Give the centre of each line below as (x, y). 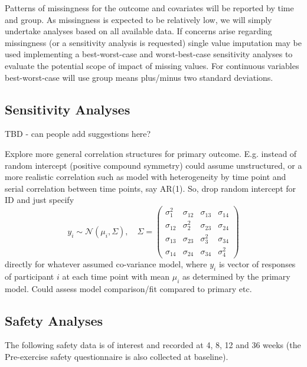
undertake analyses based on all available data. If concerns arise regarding (138, 31)
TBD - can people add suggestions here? (78, 134)
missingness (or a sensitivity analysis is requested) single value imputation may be (153, 42)
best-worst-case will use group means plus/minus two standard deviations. (139, 77)
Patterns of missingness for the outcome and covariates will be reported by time (149, 8)
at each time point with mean (116, 276)
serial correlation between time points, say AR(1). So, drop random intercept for (151, 188)
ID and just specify (40, 200)
